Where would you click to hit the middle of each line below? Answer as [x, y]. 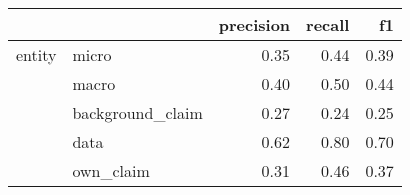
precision [254, 24]
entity [36, 54]
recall [328, 24]
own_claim [111, 170]
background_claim [137, 112]
